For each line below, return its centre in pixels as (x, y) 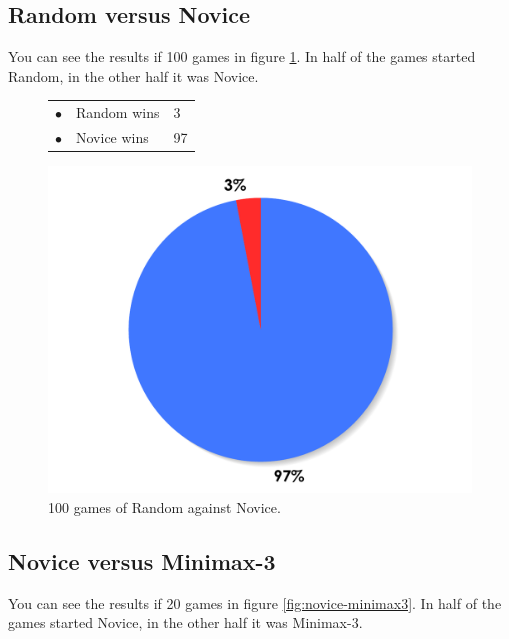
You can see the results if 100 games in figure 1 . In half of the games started (242, 56)
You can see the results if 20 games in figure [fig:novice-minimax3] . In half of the (255, 602)
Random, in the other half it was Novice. (133, 75)
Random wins (118, 112)
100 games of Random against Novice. (164, 506)
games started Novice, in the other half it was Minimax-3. (185, 622)
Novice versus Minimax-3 (142, 560)
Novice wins (112, 136)
